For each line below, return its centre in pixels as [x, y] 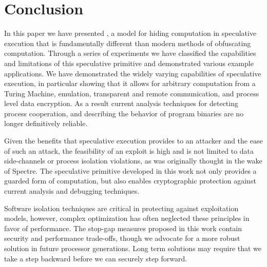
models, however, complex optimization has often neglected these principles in [127, 218]
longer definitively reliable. [46, 123]
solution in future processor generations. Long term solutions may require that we [133, 248]
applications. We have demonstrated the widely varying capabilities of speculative [133, 73]
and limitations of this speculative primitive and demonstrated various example [129, 63]
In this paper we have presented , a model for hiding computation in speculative [130, 33]
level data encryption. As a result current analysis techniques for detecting [121, 103]
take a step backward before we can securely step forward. [96, 258]
